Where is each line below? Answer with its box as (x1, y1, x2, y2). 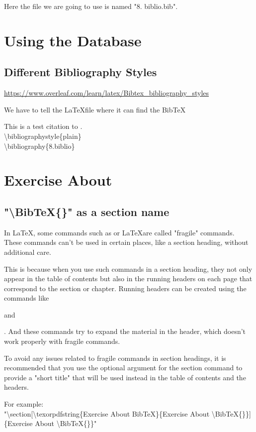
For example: (4, 399, 44, 409)
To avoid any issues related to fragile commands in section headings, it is (4, 352, 226, 363)
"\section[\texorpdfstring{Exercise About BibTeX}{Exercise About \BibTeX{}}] (4, 408, 251, 419)
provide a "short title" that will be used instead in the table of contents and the (4, 372, 246, 382)
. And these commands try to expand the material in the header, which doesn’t (4, 326, 246, 336)
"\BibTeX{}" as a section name (4, 204, 170, 219)
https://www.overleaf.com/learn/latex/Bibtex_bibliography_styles (4, 88, 209, 98)
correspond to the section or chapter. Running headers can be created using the (4, 283, 247, 293)
